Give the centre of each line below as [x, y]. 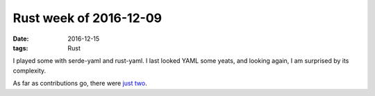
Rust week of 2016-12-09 [87, 18]
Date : [21, 39]
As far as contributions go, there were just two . [80, 84]
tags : [20, 48]
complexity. [30, 70]
